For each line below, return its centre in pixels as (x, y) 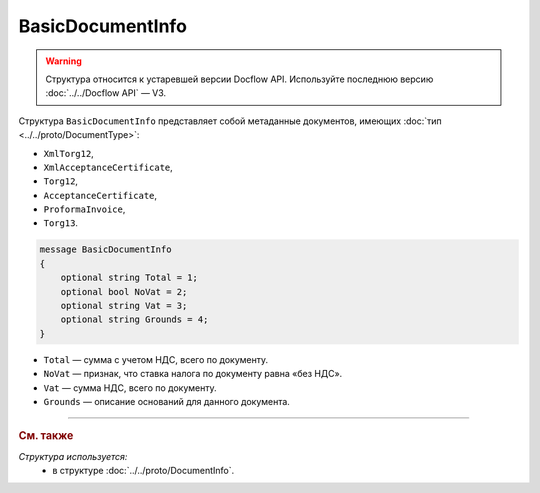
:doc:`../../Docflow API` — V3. (106, 93)
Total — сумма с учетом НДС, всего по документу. (156, 359)
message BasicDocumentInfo (105, 249)
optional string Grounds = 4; (134, 319)
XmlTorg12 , (68, 153)
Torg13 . (61, 223)
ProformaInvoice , (84, 209)
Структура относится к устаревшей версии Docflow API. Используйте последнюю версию (239, 79)
